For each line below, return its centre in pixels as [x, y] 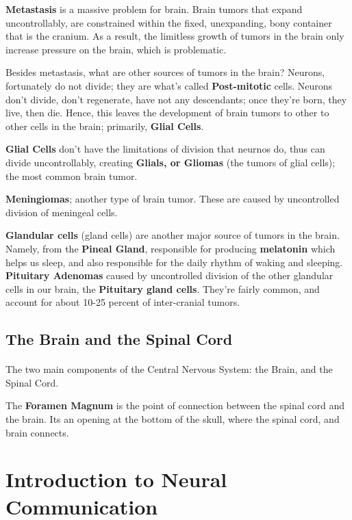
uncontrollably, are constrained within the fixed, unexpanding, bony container [169, 22]
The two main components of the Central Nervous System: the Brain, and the [169, 369]
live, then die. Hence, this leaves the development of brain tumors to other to [167, 113]
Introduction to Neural [116, 479]
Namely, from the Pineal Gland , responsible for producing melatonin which [171, 248]
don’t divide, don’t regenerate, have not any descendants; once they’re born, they [176, 99]
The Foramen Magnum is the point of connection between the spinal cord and [175, 405]
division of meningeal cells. [62, 212]
